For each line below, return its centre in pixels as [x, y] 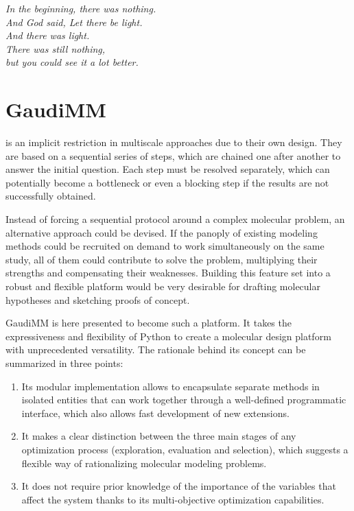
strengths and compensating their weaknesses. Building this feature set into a [168, 273]
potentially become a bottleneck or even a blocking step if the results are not [167, 182]
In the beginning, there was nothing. [81, 8]
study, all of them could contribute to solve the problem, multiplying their [162, 259]
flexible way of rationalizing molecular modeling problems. [144, 463]
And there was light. [48, 35]
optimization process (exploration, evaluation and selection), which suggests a [185, 449]
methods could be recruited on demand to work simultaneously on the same [165, 246]
